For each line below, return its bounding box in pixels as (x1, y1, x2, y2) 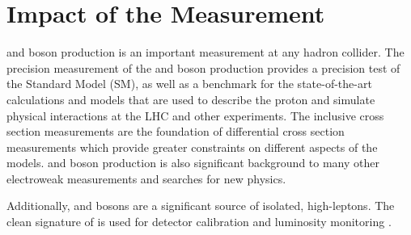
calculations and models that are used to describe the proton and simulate (6, 90, 375, 107)
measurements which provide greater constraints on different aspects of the (6, 138, 378, 155)
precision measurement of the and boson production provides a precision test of (6, 59, 400, 76)
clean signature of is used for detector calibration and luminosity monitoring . (6, 213, 392, 230)
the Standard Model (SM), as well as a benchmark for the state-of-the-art (6, 75, 372, 92)
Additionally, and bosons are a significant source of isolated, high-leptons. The (6, 197, 395, 214)
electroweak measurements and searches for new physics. (6, 170, 286, 187)
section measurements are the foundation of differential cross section (6, 123, 345, 140)
